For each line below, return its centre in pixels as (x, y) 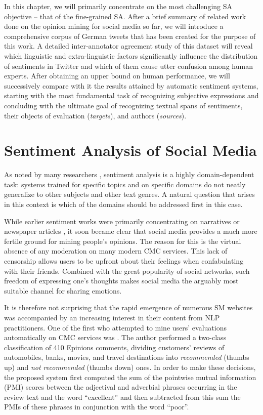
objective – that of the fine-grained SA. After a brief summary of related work (125, 16)
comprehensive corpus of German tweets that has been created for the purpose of (130, 36)
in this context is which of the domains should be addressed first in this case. (123, 204)
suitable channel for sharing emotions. (63, 290)
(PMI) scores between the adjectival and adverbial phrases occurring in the (121, 387)
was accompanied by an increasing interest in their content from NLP (112, 317)
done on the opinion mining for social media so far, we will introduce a (114, 26)
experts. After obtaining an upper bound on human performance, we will (117, 76)
